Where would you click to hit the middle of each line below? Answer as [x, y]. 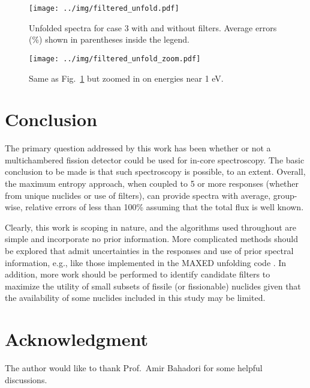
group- [285, 195]
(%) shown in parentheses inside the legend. [109, 39]
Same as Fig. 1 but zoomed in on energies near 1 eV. [126, 78]
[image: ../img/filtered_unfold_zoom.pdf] [115, 59]
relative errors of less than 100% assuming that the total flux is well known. [165, 207]
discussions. [26, 379]
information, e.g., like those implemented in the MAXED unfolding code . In [146, 262]
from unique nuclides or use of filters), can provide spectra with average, [138, 195]
